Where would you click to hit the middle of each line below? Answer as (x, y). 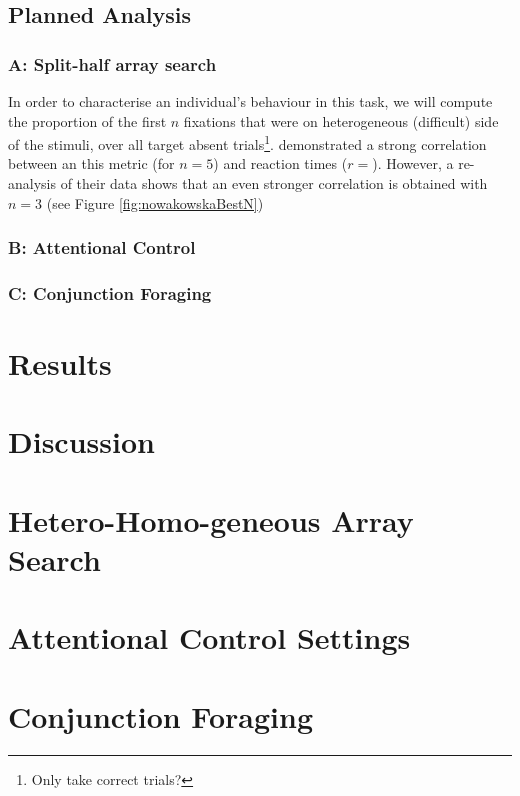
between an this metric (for (91, 163)
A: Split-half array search (112, 63)
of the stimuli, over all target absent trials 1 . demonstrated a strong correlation (247, 142)
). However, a (413, 163)
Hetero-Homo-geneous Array (211, 519)
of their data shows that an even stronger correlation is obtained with (274, 183)
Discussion (81, 441)
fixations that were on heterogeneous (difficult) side (341, 120)
